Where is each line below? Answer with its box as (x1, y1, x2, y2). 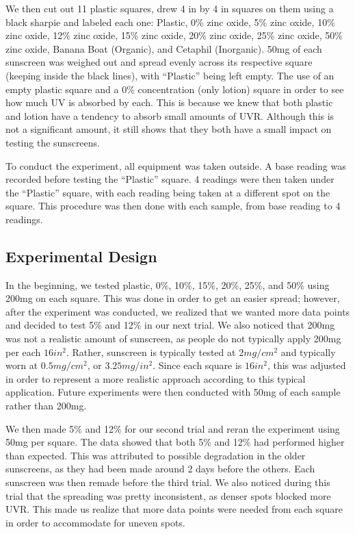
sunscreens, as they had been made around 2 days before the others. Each (5, 461, 315, 476)
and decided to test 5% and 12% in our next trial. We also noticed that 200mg (5, 318, 335, 332)
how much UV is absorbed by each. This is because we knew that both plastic (5, 95, 333, 110)
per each (5, 344, 41, 359)
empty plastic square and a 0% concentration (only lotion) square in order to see (5, 81, 344, 96)
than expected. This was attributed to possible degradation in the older (5, 448, 306, 462)
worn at (5, 358, 38, 372)
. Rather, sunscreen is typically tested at (66, 344, 236, 359)
